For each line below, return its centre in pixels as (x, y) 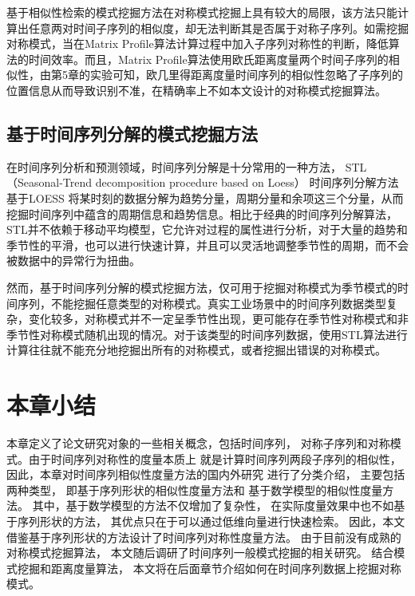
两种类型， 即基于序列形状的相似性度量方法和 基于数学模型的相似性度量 (195, 489)
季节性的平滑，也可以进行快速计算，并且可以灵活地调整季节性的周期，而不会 (207, 245)
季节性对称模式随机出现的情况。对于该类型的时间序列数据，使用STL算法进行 (207, 334)
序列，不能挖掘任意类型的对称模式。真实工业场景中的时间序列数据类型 (202, 303)
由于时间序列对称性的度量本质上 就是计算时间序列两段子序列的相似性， (215, 458)
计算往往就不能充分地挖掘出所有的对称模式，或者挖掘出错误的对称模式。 (196, 350)
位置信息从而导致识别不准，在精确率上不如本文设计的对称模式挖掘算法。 (196, 90)
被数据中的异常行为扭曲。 (73, 261)
